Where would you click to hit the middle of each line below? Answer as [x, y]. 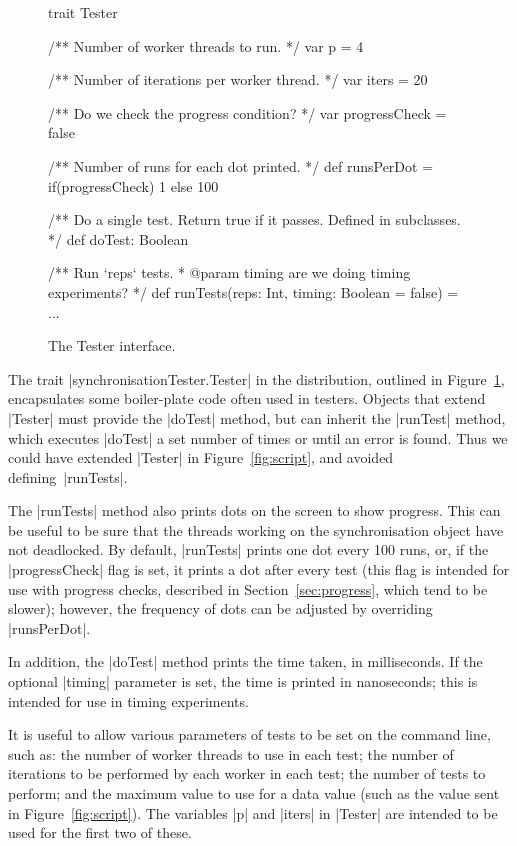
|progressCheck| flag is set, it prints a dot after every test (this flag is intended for [259, 569]
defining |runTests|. [68, 476]
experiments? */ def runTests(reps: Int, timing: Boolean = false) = [253, 291]
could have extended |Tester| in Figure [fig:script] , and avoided [201, 457]
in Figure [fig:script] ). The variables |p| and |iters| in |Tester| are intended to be [253, 812]
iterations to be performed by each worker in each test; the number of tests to [247, 773]
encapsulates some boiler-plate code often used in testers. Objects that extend [247, 398]
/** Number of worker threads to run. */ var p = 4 [206, 45]
